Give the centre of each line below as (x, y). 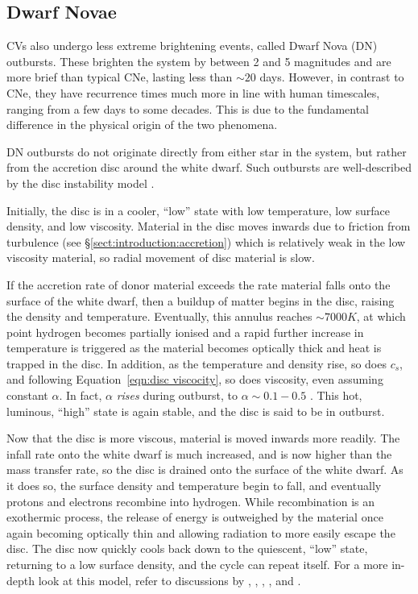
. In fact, (81, 395)
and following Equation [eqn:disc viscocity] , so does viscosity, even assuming (195, 379)
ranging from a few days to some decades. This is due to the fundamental (188, 108)
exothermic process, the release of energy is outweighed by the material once (195, 517)
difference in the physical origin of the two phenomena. (142, 125)
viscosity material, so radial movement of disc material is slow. (161, 258)
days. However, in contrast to (332, 77)
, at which (381, 316)
